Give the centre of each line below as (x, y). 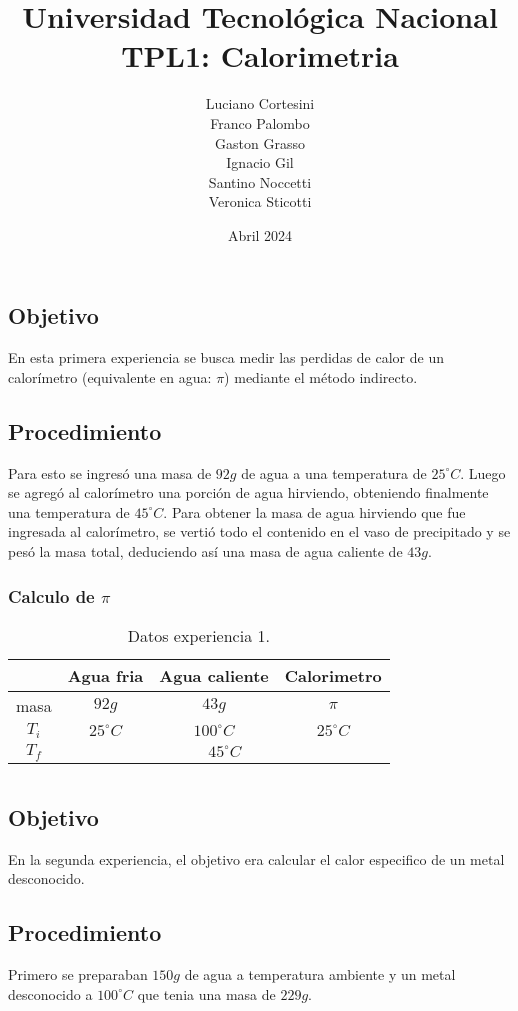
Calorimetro (333, 675)
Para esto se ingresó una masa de (110, 472)
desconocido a (50, 993)
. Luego (483, 472)
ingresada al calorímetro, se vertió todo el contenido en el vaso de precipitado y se (259, 531)
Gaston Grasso (260, 142)
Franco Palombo (260, 122)
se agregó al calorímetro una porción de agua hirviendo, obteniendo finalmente (248, 492)
